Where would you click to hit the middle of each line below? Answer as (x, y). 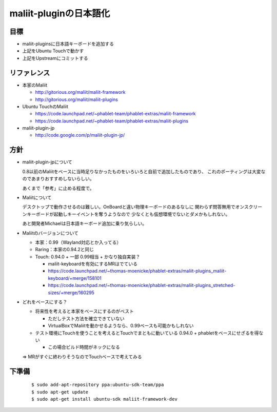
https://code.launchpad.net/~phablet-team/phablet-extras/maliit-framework (115, 114)
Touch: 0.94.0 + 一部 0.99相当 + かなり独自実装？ (88, 257)
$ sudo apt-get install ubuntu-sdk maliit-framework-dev (105, 399)
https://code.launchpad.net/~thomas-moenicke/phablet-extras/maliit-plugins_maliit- (137, 271)
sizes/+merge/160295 (71, 293)
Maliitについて (37, 197)
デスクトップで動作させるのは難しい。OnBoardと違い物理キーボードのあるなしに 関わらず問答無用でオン (133, 207)
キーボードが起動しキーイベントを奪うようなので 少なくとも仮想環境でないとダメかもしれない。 (128, 214)
